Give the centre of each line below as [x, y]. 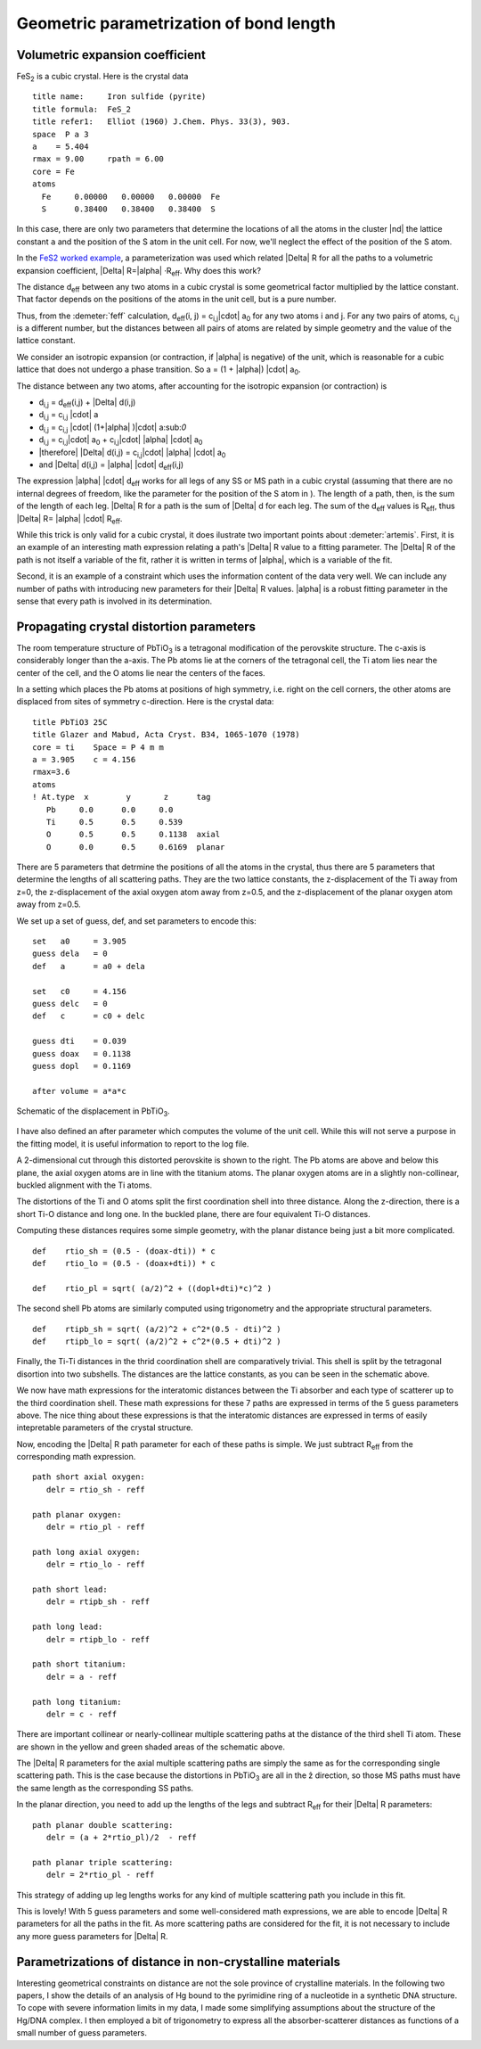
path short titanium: [79, 1664]
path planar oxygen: [77, 1514]
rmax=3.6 [51, 772]
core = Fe [53, 171]
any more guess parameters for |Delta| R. [92, 1936]
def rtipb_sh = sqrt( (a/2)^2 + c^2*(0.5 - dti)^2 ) [157, 1329]
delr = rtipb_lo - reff [98, 1639]
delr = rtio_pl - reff [96, 1527]
